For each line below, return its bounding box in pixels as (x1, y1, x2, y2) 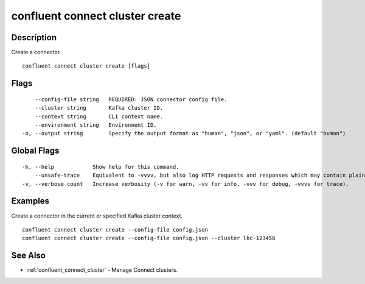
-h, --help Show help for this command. (22, 163, 179, 170)
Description (11, 32, 57, 43)
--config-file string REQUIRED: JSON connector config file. (34, 96, 228, 103)
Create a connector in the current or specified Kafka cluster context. (11, 212, 182, 219)
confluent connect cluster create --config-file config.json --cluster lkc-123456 (22, 235, 276, 242)
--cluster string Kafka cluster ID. (34, 104, 164, 112)
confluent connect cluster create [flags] (22, 63, 151, 69)
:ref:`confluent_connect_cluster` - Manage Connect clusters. (26, 266, 178, 274)
